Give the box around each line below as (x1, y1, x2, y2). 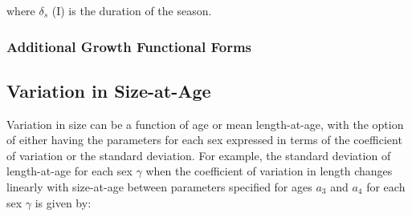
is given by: (35, 194, 92, 211)
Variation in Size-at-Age (6, 78, 211, 102)
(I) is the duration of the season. (51, 2, 212, 18)
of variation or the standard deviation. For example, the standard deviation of (6, 147, 391, 163)
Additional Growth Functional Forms (6, 36, 251, 56)
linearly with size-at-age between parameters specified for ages (6, 179, 312, 195)
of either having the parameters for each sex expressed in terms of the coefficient (6, 131, 402, 148)
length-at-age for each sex (6, 163, 133, 179)
